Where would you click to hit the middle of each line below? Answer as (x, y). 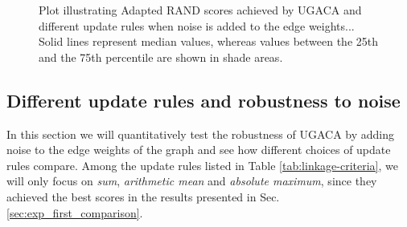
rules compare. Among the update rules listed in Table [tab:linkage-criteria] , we (202, 165)
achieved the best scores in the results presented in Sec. (143, 196)
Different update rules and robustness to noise (203, 100)
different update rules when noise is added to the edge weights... (197, 25)
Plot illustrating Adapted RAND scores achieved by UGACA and (200, 10)
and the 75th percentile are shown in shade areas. (161, 57)
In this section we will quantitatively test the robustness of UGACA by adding (201, 134)
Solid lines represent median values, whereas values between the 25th (209, 41)
